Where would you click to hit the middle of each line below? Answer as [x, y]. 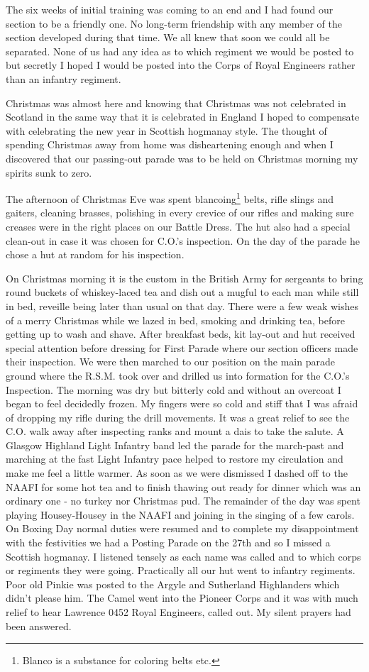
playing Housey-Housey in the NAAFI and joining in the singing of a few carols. [180, 514]
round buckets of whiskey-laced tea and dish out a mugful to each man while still [182, 292]
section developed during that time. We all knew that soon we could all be [168, 37]
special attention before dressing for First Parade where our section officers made [182, 347]
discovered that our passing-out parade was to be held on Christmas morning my [182, 158]
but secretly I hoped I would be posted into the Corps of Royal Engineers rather [181, 65]
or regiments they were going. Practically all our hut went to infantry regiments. [181, 570]
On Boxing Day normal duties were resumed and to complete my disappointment [182, 528]
